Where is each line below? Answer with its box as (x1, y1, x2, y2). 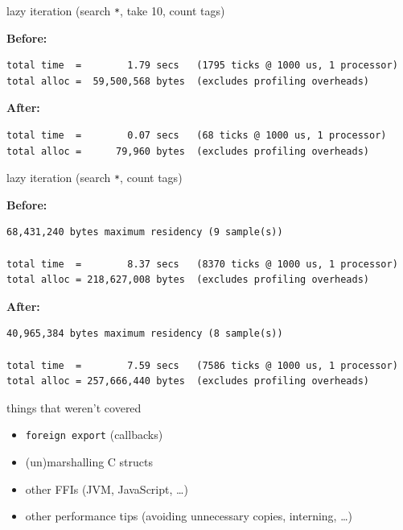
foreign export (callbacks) (25, 426, 163, 443)
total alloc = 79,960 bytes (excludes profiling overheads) (6, 145, 370, 157)
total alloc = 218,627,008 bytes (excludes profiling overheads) (6, 274, 370, 286)
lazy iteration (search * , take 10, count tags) (6, 2, 225, 19)
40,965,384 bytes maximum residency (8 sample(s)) (6, 328, 283, 340)
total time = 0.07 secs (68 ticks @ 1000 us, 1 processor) (6, 130, 387, 142)
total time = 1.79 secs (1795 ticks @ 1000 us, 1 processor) (6, 60, 398, 72)
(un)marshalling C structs (25, 453, 154, 470)
